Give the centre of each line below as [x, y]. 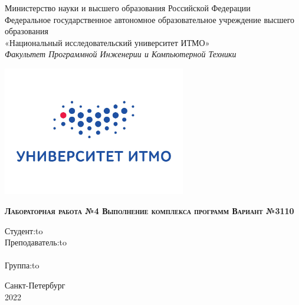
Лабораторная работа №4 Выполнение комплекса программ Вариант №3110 [149, 211]
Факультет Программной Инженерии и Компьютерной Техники [121, 54]
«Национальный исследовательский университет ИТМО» [107, 42]
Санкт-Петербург [35, 285]
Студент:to [24, 230]
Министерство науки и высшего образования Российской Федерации [128, 8]
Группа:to [22, 265]
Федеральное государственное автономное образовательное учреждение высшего [150, 19]
